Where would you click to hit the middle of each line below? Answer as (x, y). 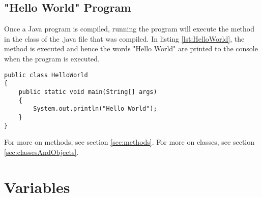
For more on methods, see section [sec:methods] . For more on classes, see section (129, 142)
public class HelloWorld (46, 75)
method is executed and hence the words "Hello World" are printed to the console (131, 48)
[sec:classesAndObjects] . (41, 152)
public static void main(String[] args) (88, 92)
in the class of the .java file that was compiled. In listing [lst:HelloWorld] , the (124, 38)
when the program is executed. (52, 58)
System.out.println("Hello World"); (95, 109)
